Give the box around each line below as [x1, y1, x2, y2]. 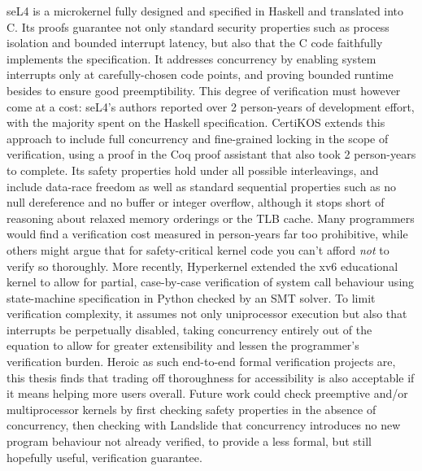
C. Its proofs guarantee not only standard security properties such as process [7, 18, 389, 35]
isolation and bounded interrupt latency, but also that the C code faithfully [7, 34, 383, 51]
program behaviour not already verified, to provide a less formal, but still [7, 433, 372, 450]
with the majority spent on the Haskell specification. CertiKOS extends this [7, 114, 385, 131]
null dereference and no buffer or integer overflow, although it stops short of [7, 194, 385, 211]
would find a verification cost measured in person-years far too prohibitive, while [7, 225, 408, 242]
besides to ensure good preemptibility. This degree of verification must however [7, 81, 401, 98]
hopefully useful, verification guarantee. [7, 448, 202, 465]
